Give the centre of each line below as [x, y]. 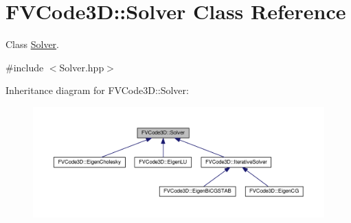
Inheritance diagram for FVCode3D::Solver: [97, 90]
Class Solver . [32, 44]
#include [25, 67]
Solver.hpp [82, 67]
